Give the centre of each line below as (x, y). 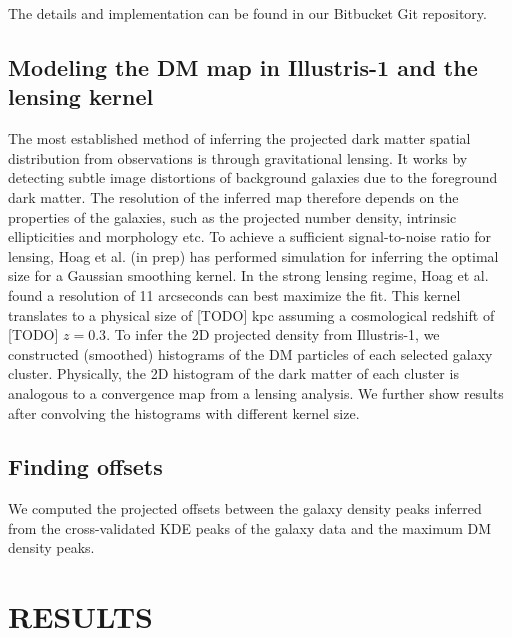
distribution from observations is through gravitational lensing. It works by (238, 157)
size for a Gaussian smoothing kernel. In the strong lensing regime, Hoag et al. (248, 275)
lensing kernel (81, 96)
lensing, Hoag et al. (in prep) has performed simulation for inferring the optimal (253, 255)
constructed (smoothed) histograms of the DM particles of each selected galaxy (250, 353)
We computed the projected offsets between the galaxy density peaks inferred (245, 508)
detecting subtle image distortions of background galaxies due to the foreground (253, 177)
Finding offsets (85, 466)
